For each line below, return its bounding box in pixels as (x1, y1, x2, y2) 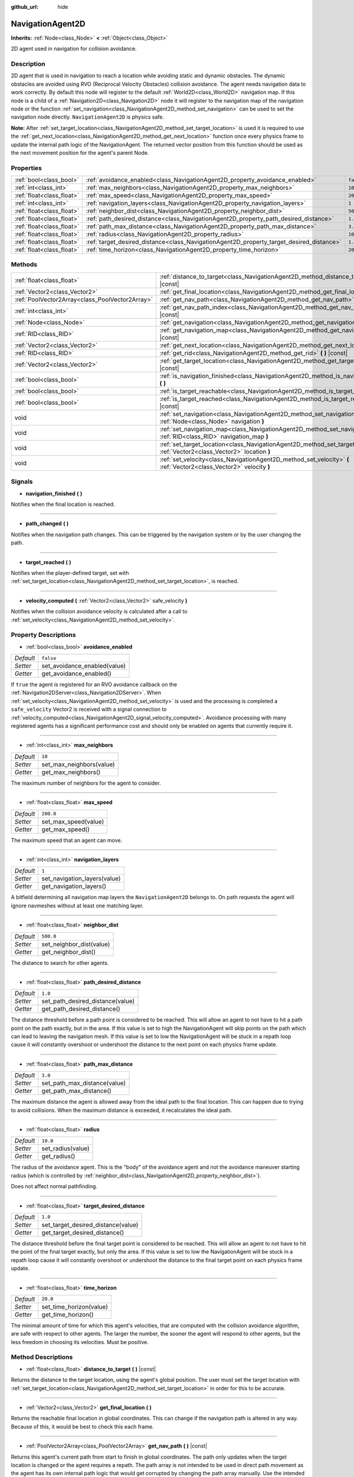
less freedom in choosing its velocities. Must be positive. (11, 1338, 149, 1345)
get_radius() (41, 1152, 76, 1160)
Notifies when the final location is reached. (11, 500, 115, 507)
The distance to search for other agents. (11, 959, 109, 966)
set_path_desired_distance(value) (41, 997, 135, 1006)
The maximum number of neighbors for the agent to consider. (11, 779, 161, 786)
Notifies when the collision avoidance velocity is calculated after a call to (11, 608, 188, 615)
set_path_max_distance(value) (41, 1079, 126, 1087)
